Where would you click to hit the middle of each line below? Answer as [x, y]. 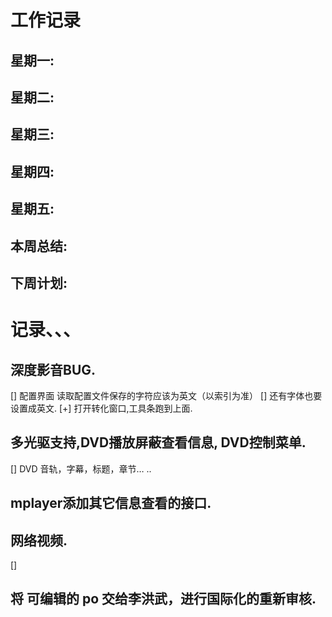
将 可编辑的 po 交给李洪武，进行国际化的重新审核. [163, 599]
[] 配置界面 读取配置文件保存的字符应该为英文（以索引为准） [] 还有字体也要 [166, 395]
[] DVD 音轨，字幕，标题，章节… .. [81, 468]
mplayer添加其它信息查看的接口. [111, 503]
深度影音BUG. [53, 369]
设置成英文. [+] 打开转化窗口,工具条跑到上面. [101, 408]
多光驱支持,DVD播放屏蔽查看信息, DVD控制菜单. [158, 442]
